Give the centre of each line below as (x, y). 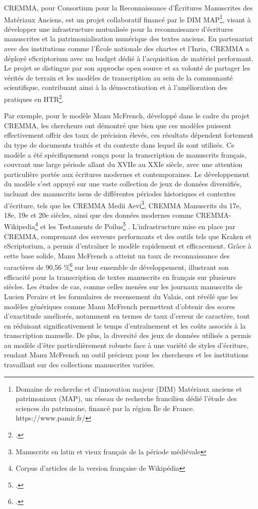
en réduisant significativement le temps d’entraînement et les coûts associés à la (125, 325)
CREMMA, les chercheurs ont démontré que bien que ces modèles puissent (118, 125)
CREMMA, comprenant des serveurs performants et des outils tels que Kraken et (128, 236)
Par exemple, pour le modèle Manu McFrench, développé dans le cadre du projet (127, 116)
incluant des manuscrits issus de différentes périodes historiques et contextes (120, 193)
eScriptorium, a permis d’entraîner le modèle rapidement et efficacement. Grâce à (128, 246)
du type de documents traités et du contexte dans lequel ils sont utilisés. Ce (119, 145)
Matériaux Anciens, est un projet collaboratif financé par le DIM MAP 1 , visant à (128, 18)
